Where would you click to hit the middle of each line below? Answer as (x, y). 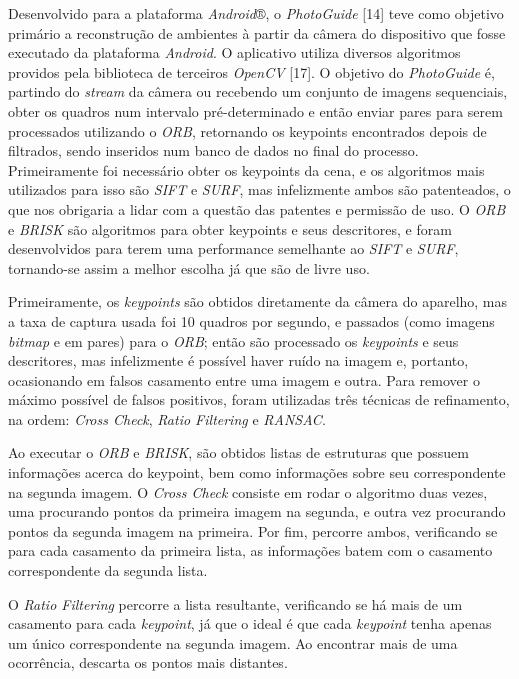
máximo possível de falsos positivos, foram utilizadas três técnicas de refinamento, (259, 399)
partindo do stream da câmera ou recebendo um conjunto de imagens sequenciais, (258, 91)
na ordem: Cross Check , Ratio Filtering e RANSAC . (167, 418)
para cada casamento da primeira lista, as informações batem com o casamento (250, 550)
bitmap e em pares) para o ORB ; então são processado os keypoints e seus (233, 340)
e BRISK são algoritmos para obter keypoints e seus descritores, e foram (230, 228)
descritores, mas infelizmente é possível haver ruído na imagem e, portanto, (238, 360)
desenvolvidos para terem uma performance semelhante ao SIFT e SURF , (233, 248)
